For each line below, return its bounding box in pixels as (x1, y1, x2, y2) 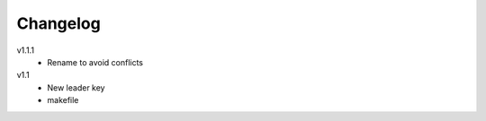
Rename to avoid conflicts (47, 56, 144, 67)
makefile (47, 95, 79, 106)
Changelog (16, 13, 101, 33)
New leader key (47, 82, 105, 93)
